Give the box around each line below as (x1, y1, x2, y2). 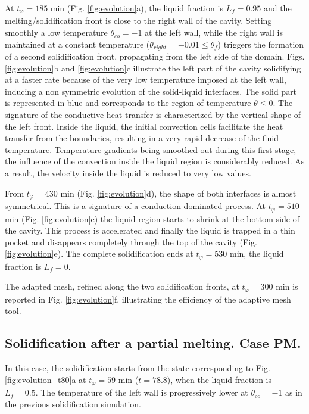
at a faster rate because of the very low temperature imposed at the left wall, (5, 73, 286, 86)
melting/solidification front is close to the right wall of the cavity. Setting (5, 14, 272, 27)
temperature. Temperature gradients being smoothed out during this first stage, (5, 143, 296, 155)
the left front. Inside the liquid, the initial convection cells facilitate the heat (5, 120, 283, 132)
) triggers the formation (217, 38, 304, 50)
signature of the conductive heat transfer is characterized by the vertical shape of (5, 108, 301, 121)
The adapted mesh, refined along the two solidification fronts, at (5, 280, 239, 292)
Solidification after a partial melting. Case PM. (5, 334, 301, 352)
